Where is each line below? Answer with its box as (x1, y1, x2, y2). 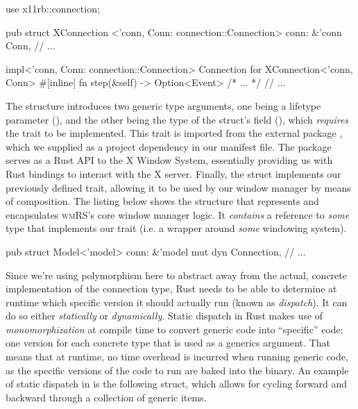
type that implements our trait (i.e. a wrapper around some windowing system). (6, 221, 347, 235)
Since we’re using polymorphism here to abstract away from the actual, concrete (6, 267, 347, 282)
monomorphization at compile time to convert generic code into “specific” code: (6, 322, 343, 336)
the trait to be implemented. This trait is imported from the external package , (6, 126, 343, 140)
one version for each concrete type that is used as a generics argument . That (6, 335, 330, 350)
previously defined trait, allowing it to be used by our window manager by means (6, 180, 351, 194)
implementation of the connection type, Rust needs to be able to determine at (6, 281, 337, 296)
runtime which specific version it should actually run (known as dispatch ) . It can (6, 294, 348, 309)
